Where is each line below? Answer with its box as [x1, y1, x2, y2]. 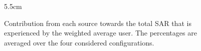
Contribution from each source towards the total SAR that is [4, 17, 191, 28]
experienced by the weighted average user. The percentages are [4, 27, 197, 38]
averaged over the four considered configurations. [4, 37, 154, 47]
